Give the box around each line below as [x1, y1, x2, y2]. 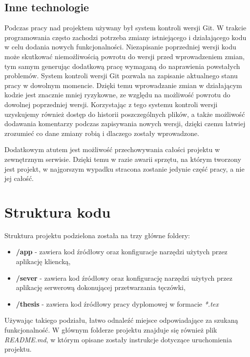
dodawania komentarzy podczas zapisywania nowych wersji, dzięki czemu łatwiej [4, 118, 246, 129]
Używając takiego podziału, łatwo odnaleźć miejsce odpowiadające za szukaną [4, 315, 238, 325]
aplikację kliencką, [16, 256, 71, 267]
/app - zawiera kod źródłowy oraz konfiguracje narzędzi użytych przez [16, 246, 228, 257]
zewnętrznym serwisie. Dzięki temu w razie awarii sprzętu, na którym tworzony [4, 154, 241, 164]
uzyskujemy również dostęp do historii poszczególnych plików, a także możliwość [4, 109, 245, 119]
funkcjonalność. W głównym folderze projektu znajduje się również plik [4, 324, 217, 335]
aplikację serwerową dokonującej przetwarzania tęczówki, [16, 282, 186, 292]
